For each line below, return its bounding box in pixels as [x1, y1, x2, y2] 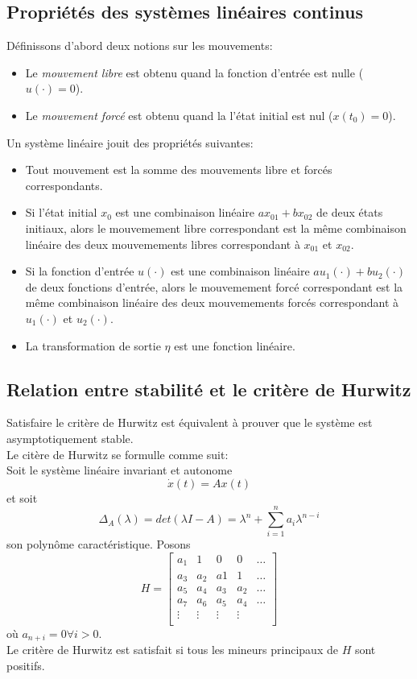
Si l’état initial [25, 204, 97, 221]
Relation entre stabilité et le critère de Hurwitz [6, 376, 411, 401]
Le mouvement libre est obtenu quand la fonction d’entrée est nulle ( [25, 64, 364, 81]
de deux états [316, 204, 383, 221]
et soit [6, 489, 38, 506]
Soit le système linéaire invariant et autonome [6, 462, 233, 478]
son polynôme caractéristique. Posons [6, 536, 191, 553]
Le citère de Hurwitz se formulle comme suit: [6, 445, 229, 462]
